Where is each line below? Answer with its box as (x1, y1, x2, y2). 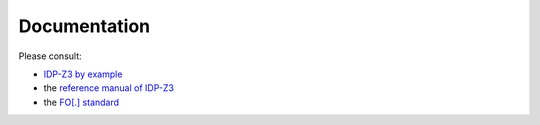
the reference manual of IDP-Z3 (43, 82, 175, 94)
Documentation (18, 15, 151, 37)
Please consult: (18, 50, 82, 62)
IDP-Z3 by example (43, 68, 123, 80)
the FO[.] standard (43, 96, 120, 108)
